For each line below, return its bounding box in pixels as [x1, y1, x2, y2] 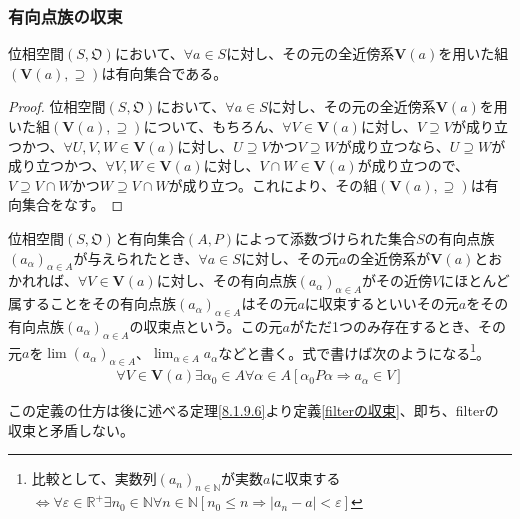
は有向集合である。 [101, 62, 228, 83]
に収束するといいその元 [304, 293, 459, 314]
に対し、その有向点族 [156, 270, 297, 291]
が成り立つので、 [357, 155, 470, 176]
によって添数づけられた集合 [235, 227, 416, 248]
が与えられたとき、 [73, 247, 199, 268]
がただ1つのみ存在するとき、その [290, 315, 507, 336]
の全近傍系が [346, 247, 431, 268]
